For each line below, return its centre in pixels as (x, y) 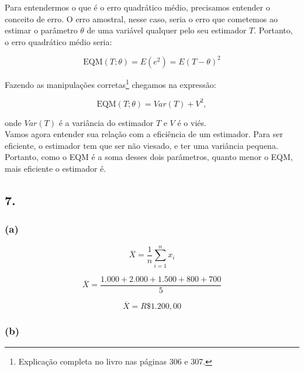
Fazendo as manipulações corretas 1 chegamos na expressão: (110, 83)
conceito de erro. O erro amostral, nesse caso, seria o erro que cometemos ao (141, 18)
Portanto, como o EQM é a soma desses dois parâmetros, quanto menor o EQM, (149, 157)
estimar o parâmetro (41, 30)
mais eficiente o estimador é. (56, 168)
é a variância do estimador (106, 122)
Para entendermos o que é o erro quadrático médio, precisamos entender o (137, 7)
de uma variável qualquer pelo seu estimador (167, 30)
